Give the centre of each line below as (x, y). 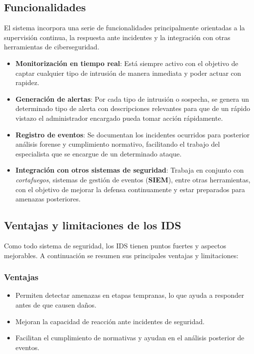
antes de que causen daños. (56, 304)
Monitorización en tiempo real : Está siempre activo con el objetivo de (127, 63)
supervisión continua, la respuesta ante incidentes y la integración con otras (117, 37)
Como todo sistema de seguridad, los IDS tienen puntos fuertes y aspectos (115, 245)
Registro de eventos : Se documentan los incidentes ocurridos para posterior (133, 134)
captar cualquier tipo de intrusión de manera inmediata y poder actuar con (128, 73)
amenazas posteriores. (48, 199)
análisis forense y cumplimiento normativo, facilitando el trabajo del (118, 144)
